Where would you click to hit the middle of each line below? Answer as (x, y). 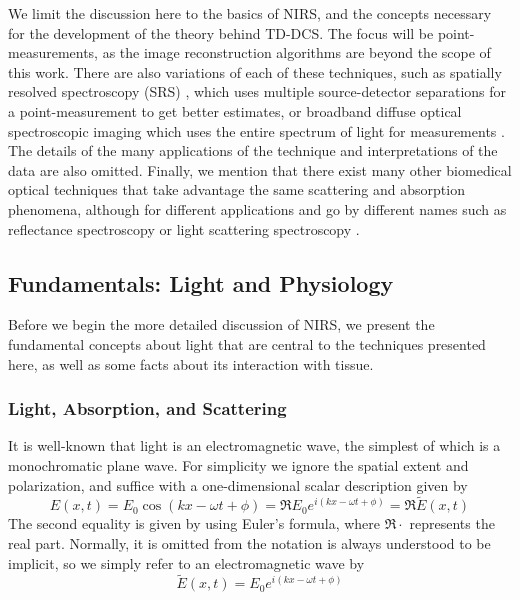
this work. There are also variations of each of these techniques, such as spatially (255, 71)
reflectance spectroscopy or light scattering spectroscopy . (184, 228)
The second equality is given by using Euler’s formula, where (194, 523)
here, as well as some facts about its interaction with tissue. (191, 363)
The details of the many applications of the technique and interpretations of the (253, 150)
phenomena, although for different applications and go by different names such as (257, 208)
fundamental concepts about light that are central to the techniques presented (247, 343)
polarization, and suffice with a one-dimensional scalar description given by (238, 484)
